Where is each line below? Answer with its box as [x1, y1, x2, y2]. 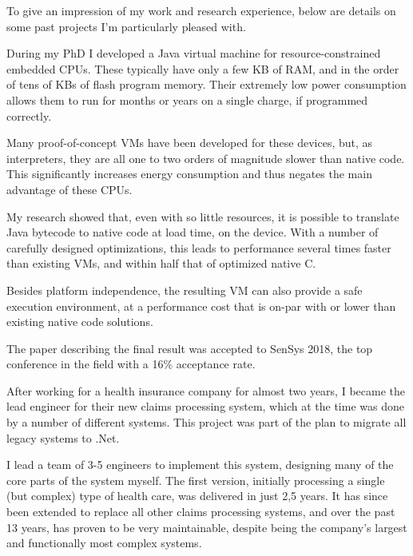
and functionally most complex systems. [6, 534, 202, 551]
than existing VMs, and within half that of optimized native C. [6, 255, 316, 272]
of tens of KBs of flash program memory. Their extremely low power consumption [6, 76, 407, 93]
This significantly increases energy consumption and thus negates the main [6, 165, 372, 182]
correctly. [6, 107, 52, 124]
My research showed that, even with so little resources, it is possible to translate [6, 208, 399, 224]
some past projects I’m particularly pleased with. [6, 18, 246, 34]
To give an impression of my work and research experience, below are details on [6, 2, 396, 18]
